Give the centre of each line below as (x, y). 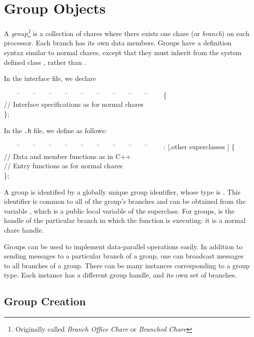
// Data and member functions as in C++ (68, 156)
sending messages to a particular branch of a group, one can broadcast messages (124, 256)
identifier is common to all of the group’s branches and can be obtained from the (125, 201)
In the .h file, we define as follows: (55, 130)
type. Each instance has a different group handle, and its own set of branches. (120, 275)
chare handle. (24, 229)
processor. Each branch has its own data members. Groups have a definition (118, 43)
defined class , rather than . (45, 62)
